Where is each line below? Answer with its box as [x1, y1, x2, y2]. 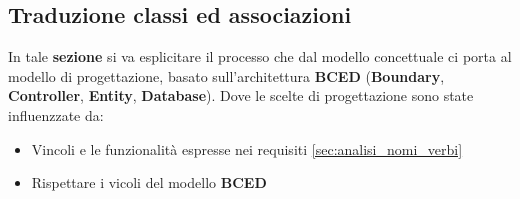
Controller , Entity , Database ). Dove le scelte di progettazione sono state [8, 85, 474, 106]
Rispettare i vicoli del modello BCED [31, 172, 267, 193]
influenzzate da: [8, 104, 104, 125]
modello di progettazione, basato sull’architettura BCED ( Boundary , [8, 65, 445, 86]
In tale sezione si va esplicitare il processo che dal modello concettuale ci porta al [8, 46, 512, 67]
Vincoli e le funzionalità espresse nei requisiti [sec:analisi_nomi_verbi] [31, 138, 463, 159]
